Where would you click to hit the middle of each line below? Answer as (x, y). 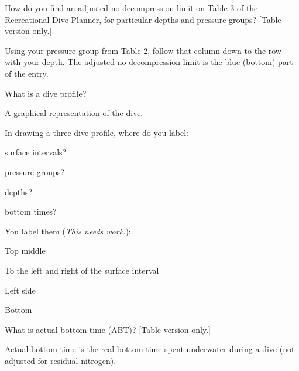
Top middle (25, 251)
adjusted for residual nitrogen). (61, 360)
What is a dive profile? (46, 93)
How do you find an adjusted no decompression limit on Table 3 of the (131, 8)
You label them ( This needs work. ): (68, 231)
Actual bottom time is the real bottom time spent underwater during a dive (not (150, 349)
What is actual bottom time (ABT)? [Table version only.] (108, 329)
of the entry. (27, 73)
